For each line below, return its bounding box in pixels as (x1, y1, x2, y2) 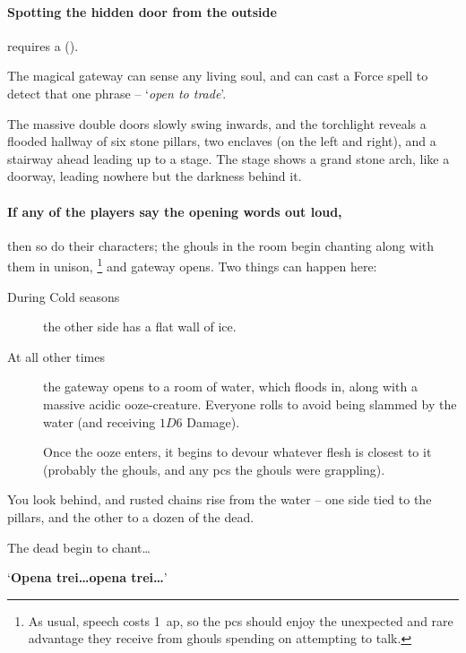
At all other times (7, 347, 105, 365)
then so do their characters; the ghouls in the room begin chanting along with (7, 236, 435, 254)
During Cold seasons (7, 287, 120, 305)
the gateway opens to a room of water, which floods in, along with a (43, 377, 418, 396)
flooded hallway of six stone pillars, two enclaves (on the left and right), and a (7, 132, 436, 150)
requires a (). (7, 36, 79, 55)
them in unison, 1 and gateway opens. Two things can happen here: (7, 254, 377, 275)
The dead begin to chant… (7, 537, 151, 556)
